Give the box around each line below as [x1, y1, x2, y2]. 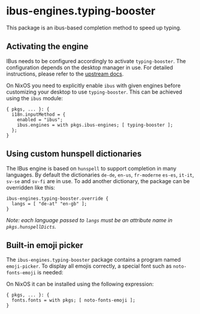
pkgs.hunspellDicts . [6, 223, 56, 230]
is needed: [37, 269, 64, 276]
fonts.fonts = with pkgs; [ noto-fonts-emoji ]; [11, 297, 136, 304]
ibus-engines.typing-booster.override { [6, 195, 109, 202]
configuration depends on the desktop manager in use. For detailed [6, 64, 173, 71]
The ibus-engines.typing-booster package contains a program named [6, 256, 181, 264]
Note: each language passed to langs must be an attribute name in [6, 216, 173, 223]
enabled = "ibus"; [17, 116, 63, 122]
